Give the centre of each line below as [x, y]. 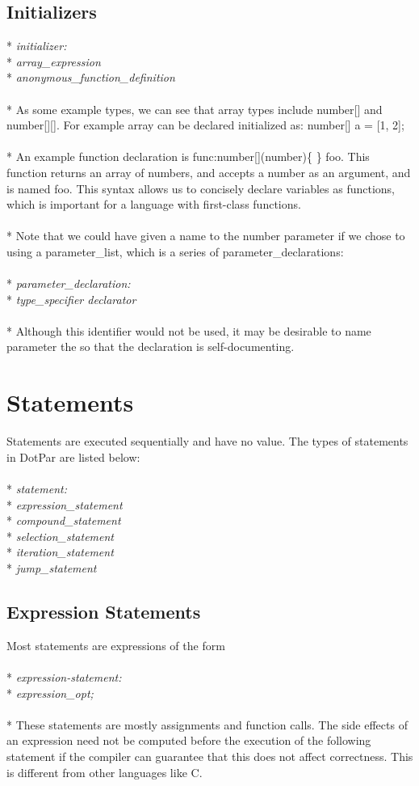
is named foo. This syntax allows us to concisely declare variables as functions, [201, 188]
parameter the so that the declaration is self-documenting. [151, 347]
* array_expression [54, 61]
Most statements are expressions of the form [116, 645]
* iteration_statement [60, 552]
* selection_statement [60, 536]
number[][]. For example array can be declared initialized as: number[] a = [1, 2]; [205, 125]
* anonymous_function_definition [91, 77]
